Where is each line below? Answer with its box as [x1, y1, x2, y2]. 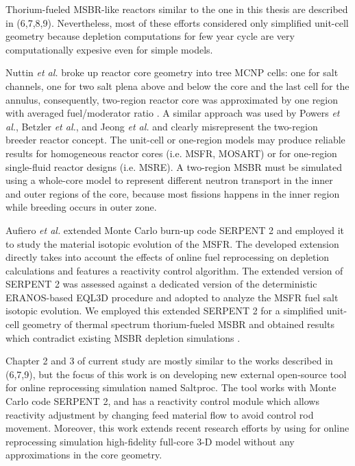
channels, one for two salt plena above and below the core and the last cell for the [5, 78, 350, 93]
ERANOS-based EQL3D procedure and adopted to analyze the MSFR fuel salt [5, 290, 339, 304]
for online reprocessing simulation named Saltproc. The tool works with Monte [5, 380, 336, 395]
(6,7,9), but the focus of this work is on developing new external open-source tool [5, 366, 347, 381]
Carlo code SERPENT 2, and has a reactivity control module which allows [5, 394, 319, 408]
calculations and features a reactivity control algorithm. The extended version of [5, 263, 343, 277]
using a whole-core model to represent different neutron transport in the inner [5, 173, 333, 187]
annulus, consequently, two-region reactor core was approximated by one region [5, 92, 339, 106]
